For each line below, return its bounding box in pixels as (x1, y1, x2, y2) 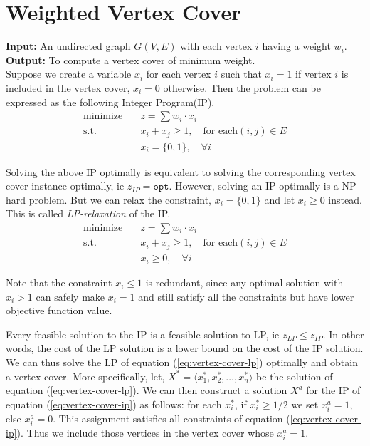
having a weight (262, 38, 331, 53)
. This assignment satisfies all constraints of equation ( (53, 410, 290, 425)
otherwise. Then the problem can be (163, 80, 321, 95)
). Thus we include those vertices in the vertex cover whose (16, 425, 274, 440)
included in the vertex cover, (6, 80, 130, 95)
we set (291, 396, 319, 411)
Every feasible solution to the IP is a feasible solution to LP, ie (6, 326, 280, 341)
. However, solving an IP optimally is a (169, 178, 339, 193)
